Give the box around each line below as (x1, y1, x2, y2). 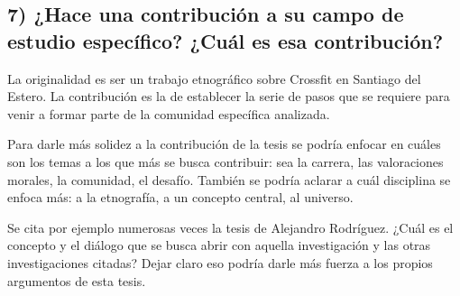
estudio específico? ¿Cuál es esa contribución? (7, 26, 444, 54)
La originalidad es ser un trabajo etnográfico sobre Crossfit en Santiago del (7, 69, 421, 88)
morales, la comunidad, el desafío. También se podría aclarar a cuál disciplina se (7, 170, 451, 189)
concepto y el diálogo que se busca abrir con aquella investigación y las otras (7, 236, 431, 254)
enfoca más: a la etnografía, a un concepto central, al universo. (7, 188, 354, 207)
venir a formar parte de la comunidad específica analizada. (7, 104, 330, 123)
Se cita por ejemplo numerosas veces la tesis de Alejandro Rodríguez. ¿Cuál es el (7, 217, 454, 236)
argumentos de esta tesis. (7, 271, 146, 290)
